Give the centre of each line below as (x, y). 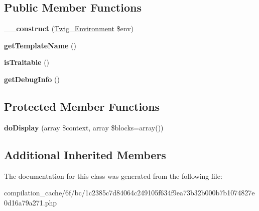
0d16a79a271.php (31, 202)
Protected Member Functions (82, 106)
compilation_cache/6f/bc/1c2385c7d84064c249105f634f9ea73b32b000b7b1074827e (129, 193)
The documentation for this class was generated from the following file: (113, 175)
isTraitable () (27, 62)
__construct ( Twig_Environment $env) (69, 28)
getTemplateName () (40, 45)
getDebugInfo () (32, 79)
